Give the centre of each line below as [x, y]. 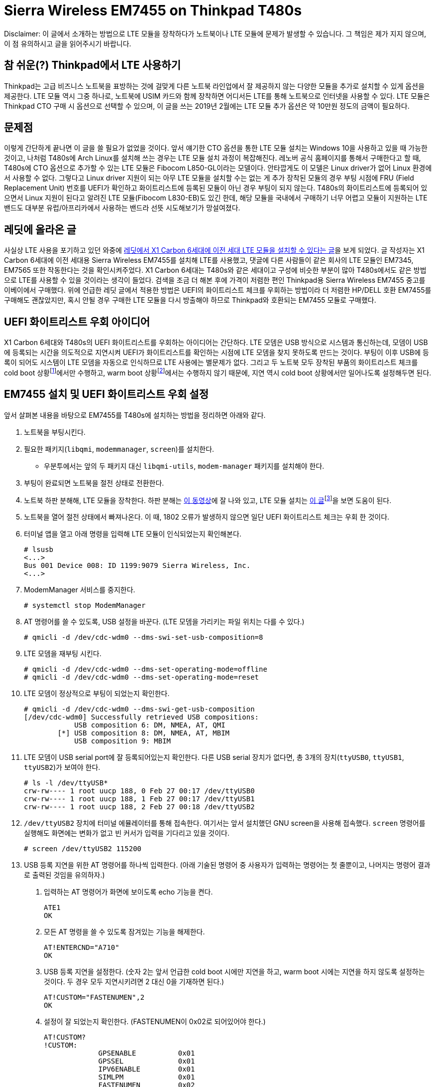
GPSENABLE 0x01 [147, 1053]
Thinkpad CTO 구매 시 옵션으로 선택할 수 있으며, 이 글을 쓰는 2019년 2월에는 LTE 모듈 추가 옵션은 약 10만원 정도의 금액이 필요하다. [207, 106]
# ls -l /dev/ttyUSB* [66, 783]
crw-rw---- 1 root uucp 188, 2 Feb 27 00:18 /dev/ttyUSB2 [139, 807]
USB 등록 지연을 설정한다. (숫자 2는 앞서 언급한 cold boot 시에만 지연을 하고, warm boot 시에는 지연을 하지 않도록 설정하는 [234, 972]
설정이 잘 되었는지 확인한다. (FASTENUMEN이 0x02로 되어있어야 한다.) [155, 1022]
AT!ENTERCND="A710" [82, 948]
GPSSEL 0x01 [147, 1061]
